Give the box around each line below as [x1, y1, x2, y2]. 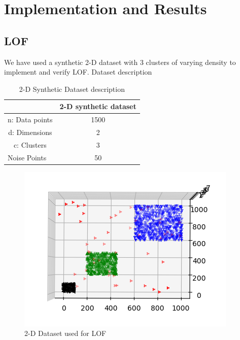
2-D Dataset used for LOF [24, 328, 107, 338]
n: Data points [8, 114, 53, 125]
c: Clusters [13, 139, 47, 150]
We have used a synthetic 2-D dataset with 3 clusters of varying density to [4, 56, 236, 67]
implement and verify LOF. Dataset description [4, 66, 152, 77]
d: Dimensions [8, 127, 52, 138]
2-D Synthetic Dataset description [19, 83, 125, 94]
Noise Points [8, 152, 47, 162]
